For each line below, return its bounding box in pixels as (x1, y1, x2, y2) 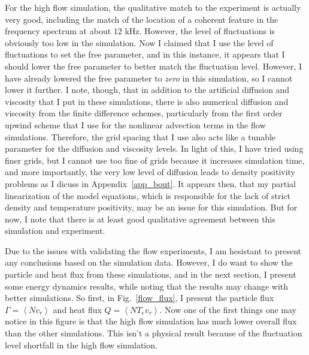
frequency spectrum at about (5, 25, 111, 37)
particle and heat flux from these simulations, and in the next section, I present (5, 268, 296, 281)
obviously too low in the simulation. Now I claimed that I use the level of (5, 36, 274, 49)
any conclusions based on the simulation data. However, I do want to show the (5, 256, 293, 269)
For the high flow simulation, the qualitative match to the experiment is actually (5, 1, 301, 13)
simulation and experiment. (5, 224, 105, 237)
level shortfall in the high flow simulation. (5, 338, 157, 351)
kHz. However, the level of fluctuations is (125, 25, 275, 37)
